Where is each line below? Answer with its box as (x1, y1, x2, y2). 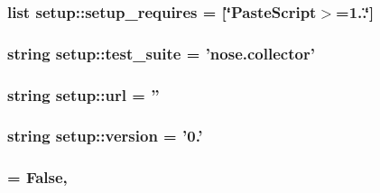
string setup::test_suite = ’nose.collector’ (7, 41, 315, 64)
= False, (7, 166, 68, 188)
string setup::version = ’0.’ (7, 124, 203, 147)
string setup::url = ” (7, 83, 160, 106)
